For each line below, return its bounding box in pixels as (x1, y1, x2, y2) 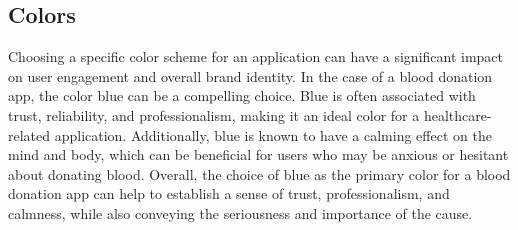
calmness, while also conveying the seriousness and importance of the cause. (8, 202, 473, 223)
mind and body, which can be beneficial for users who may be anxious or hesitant (8, 144, 509, 165)
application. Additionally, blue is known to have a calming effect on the (54, 124, 492, 145)
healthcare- (423, 104, 492, 125)
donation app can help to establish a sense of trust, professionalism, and (8, 183, 450, 204)
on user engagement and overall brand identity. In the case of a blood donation (8, 65, 493, 86)
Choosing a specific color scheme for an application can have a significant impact (8, 46, 504, 67)
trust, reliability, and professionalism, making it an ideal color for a (8, 104, 420, 125)
